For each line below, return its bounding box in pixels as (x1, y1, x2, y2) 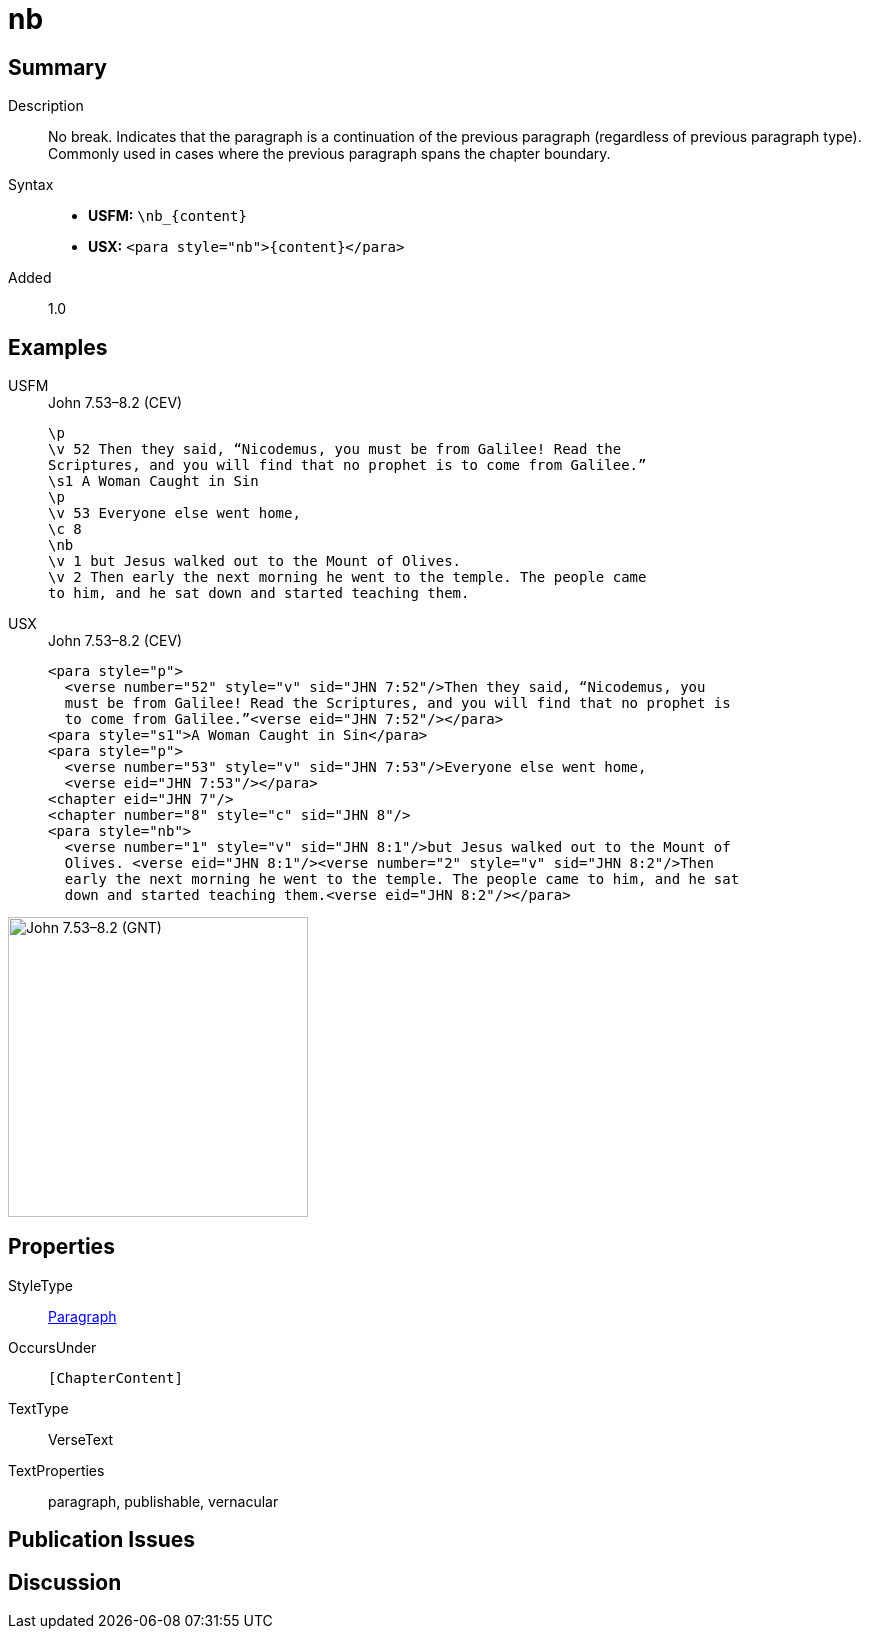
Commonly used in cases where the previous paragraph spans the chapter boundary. (48, 145, 611, 163)
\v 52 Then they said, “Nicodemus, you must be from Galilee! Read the (48, 441, 622, 458)
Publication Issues (8, 1527, 196, 1553)
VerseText (48, 1430, 114, 1448)
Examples (8, 334, 108, 360)
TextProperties (8, 1461, 105, 1479)
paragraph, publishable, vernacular (48, 1492, 279, 1510)
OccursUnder (8, 1338, 97, 1356)
